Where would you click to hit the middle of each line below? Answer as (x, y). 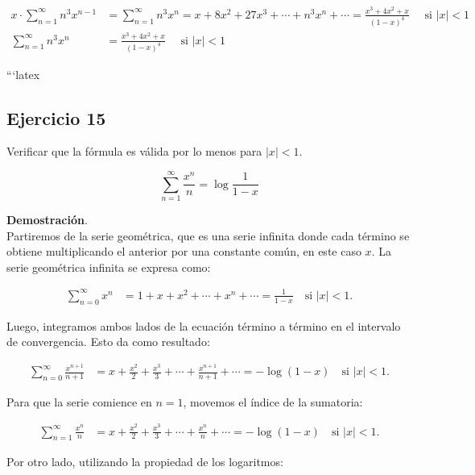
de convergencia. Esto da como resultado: (108, 342)
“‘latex (23, 74)
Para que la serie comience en (79, 401)
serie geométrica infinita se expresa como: (109, 267)
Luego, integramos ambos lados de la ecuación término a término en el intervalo (204, 325)
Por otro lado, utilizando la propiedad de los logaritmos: (145, 462)
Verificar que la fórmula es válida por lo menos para (134, 151)
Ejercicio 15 (56, 117)
